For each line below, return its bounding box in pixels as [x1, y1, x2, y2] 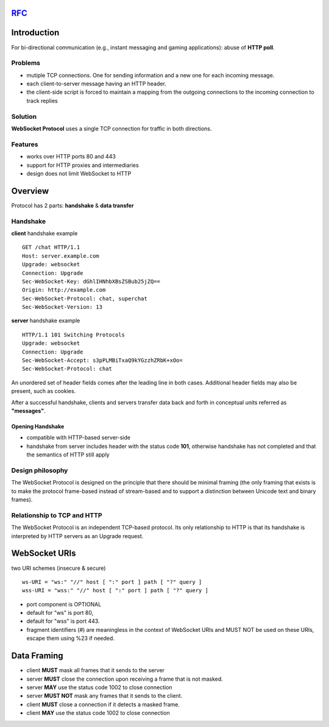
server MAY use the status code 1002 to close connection [26, 683, 173, 691]
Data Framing [11, 651, 63, 661]
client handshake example [11, 229, 78, 237]
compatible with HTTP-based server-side [26, 434, 131, 441]
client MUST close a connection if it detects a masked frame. [26, 701, 180, 708]
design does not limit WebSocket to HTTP [26, 169, 132, 177]
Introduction [11, 27, 60, 38]
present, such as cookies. [11, 388, 76, 395]
